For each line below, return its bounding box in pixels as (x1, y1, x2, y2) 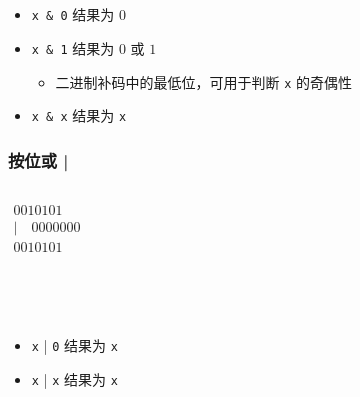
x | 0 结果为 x (31, 335, 118, 356)
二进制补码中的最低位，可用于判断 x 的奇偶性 (55, 71, 353, 92)
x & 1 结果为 (31, 37, 115, 58)
